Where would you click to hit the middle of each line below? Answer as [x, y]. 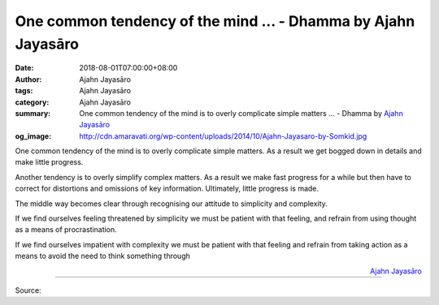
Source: [28, 290]
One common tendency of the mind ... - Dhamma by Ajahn [215, 21]
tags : [24, 91]
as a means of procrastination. [66, 230]
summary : [33, 113]
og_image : [33, 136]
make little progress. [49, 162]
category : [32, 102]
